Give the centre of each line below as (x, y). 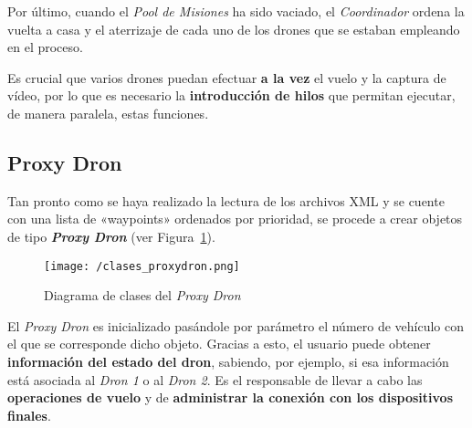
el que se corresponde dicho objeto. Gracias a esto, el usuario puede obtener (219, 344)
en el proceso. (45, 47)
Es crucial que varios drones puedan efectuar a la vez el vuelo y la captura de (227, 77)
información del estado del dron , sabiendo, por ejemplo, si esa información (228, 361)
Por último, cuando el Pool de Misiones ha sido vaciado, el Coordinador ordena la (236, 11)
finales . (29, 415)
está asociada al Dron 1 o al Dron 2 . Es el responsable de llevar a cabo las (215, 379)
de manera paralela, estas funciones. (108, 113)
